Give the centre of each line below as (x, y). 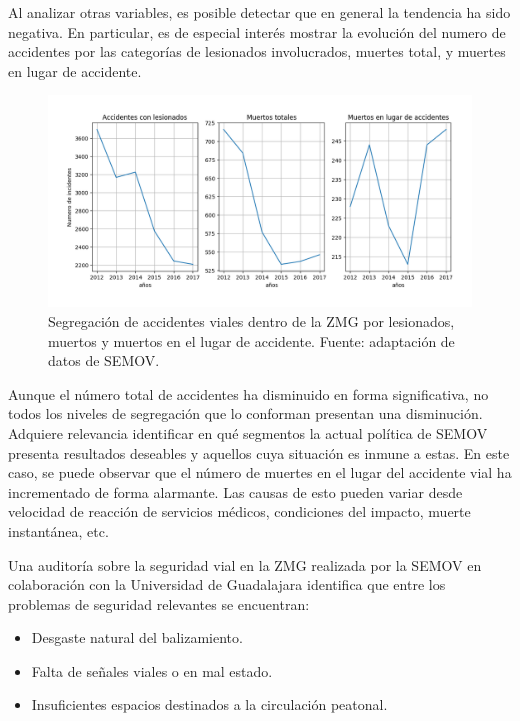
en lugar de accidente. (75, 70)
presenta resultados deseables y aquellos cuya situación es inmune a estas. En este (259, 452)
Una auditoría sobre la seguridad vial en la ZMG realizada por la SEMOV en (245, 564)
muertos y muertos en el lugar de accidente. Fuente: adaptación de (251, 340)
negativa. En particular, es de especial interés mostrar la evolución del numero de (257, 31)
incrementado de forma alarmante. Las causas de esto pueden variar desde (235, 491)
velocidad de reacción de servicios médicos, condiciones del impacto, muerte (239, 511)
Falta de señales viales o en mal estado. (152, 670)
